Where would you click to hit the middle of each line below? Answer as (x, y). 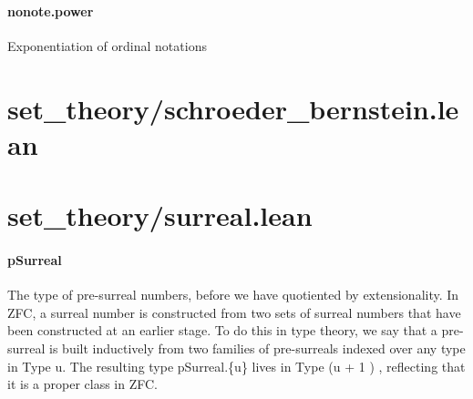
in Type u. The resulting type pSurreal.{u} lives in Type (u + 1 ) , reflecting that (236, 366)
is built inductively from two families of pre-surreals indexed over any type (257, 348)
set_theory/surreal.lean (160, 215)
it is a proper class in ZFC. (82, 384)
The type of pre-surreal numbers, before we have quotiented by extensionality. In (233, 295)
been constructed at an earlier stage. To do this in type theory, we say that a (222, 330)
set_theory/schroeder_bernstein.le (233, 108)
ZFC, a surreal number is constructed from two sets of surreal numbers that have (234, 312)
